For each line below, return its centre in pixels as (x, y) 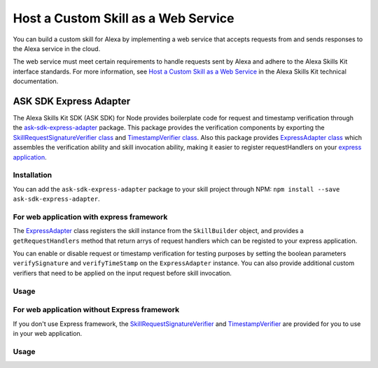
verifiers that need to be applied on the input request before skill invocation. (122, 273)
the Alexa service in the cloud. (57, 48)
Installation (33, 175)
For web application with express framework (90, 217)
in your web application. (48, 333)
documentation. (36, 81)
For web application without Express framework (96, 310)
